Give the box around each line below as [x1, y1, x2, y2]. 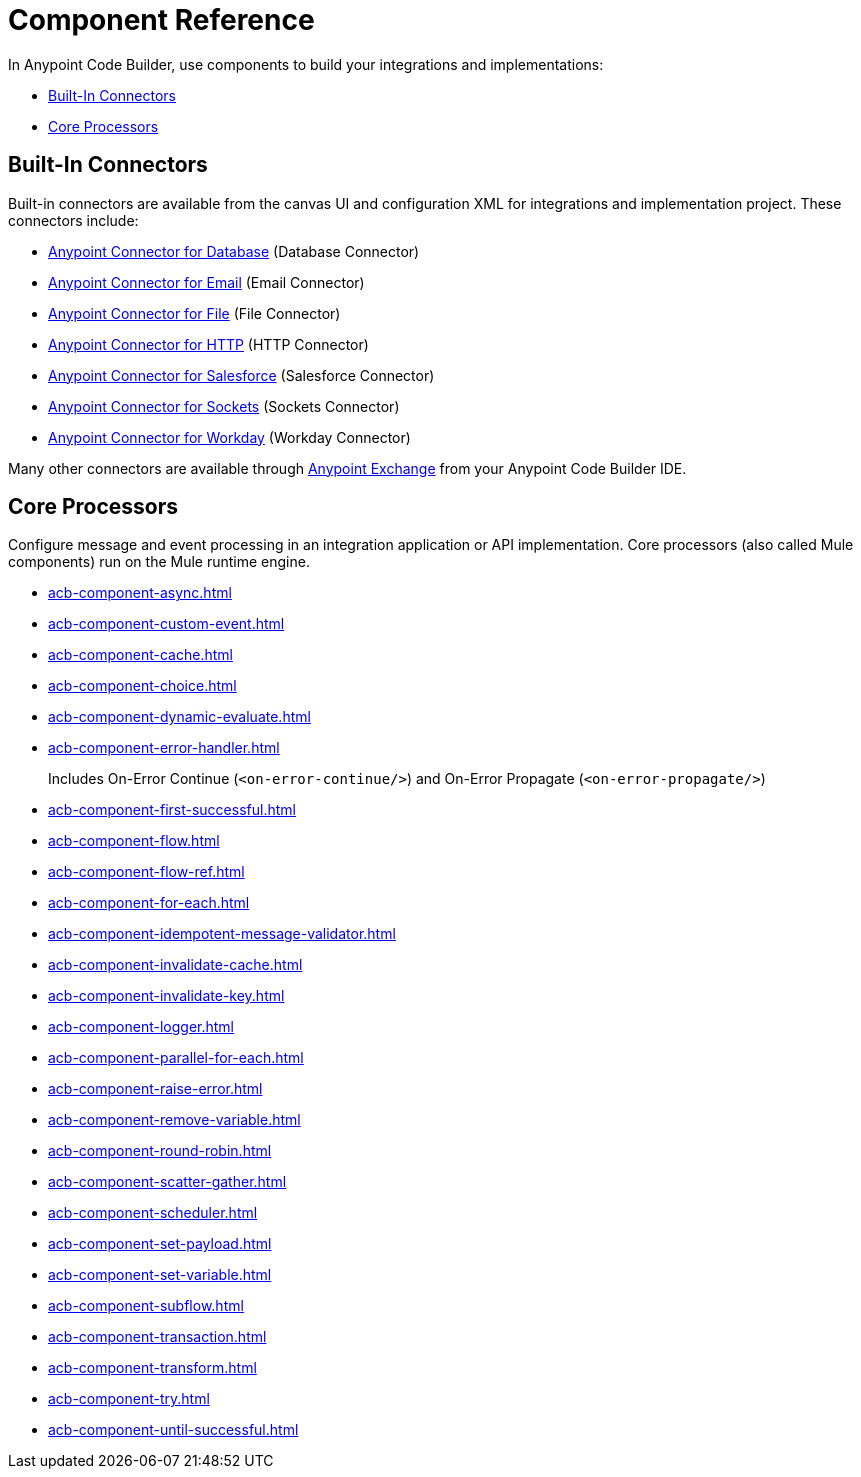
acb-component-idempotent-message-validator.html [48, 925, 396, 943]
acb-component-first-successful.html [48, 801, 296, 819]
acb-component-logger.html [48, 1018, 235, 1036]
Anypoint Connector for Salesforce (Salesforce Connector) [48, 366, 435, 384]
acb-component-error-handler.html [48, 739, 280, 757]
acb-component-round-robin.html [48, 1142, 272, 1160]
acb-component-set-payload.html [48, 1235, 272, 1253]
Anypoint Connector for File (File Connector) [48, 304, 341, 322]
